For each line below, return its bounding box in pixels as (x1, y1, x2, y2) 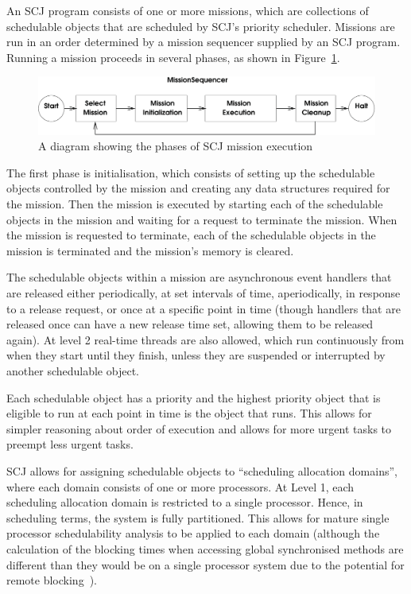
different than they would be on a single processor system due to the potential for (6, 556, 405, 573)
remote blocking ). (6, 572, 97, 588)
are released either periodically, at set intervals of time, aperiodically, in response (6, 285, 401, 301)
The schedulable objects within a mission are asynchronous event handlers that (6, 269, 392, 285)
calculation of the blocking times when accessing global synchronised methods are (6, 540, 404, 557)
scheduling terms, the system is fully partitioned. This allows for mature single (6, 509, 390, 526)
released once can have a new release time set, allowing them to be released (6, 316, 374, 332)
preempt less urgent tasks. (6, 436, 134, 452)
